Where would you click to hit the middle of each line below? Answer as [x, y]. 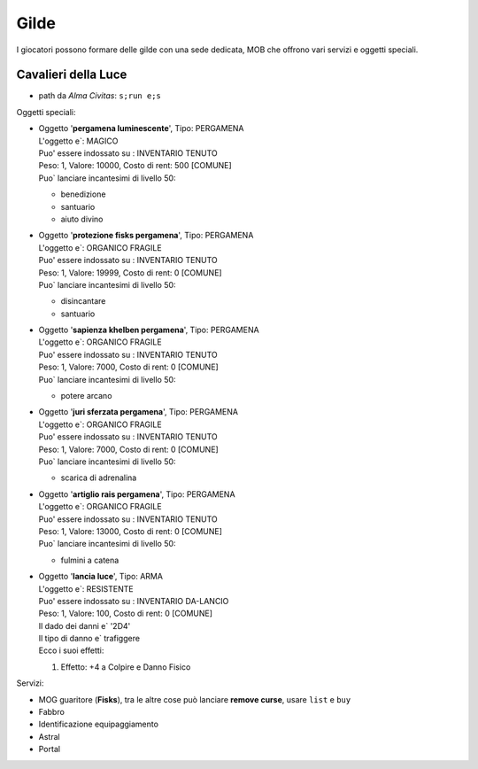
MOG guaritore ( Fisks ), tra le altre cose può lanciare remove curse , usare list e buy [195, 699]
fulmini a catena [90, 560]
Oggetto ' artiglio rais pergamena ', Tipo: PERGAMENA [137, 494]
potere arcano [86, 396]
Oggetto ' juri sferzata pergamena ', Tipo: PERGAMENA [139, 412]
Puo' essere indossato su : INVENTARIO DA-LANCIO [134, 601]
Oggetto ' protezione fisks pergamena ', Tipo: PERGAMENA [146, 236]
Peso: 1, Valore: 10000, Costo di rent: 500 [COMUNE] [135, 166]
